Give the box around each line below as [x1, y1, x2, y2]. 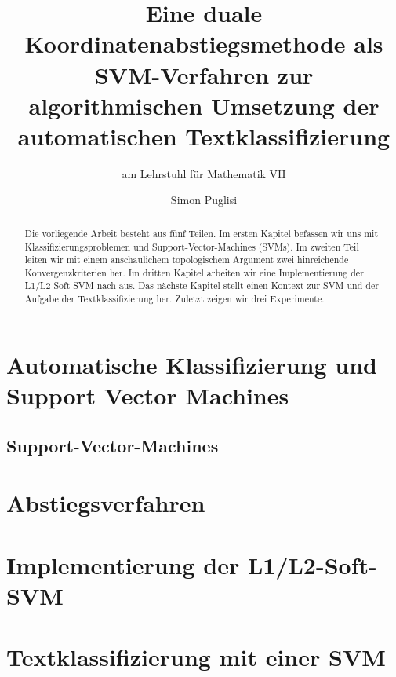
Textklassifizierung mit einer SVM [6, 641, 386, 673]
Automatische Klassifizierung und [6, 348, 377, 380]
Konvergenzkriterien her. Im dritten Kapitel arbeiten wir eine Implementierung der [24, 265, 364, 279]
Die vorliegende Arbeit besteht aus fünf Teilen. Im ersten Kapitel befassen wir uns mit [24, 226, 379, 240]
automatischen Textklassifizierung [17, 119, 391, 152]
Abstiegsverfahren [6, 487, 205, 519]
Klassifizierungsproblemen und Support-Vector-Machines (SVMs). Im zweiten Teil [24, 240, 359, 253]
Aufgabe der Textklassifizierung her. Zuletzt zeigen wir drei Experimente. [24, 292, 325, 306]
